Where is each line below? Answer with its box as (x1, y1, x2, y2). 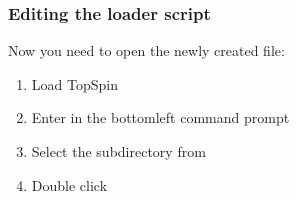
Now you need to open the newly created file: (8, 40, 285, 61)
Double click (31, 174, 108, 195)
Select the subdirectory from (31, 141, 206, 161)
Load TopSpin (31, 73, 118, 94)
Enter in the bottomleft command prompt (31, 107, 290, 128)
